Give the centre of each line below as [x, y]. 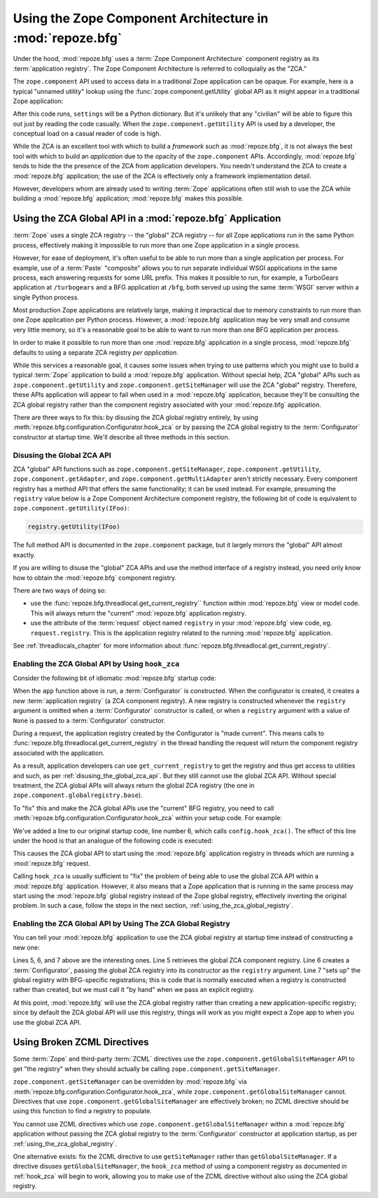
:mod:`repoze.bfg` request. [52, 863]
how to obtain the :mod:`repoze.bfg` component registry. [95, 578]
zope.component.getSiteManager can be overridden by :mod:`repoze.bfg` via [130, 1082]
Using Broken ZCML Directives [81, 1042]
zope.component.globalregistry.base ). [78, 795]
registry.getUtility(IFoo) [74, 527]
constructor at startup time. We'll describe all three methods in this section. [121, 437]
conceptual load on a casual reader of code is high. [87, 134]
